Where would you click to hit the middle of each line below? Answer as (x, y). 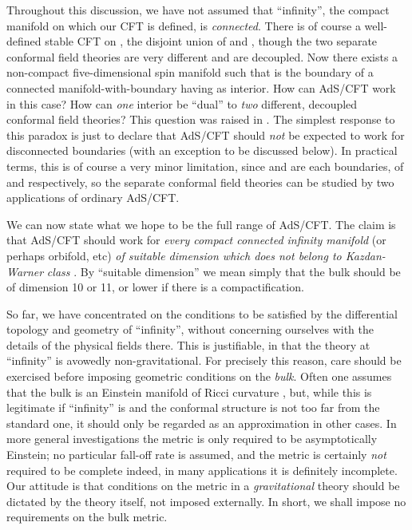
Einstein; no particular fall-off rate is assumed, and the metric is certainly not (196, 455)
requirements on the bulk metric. (87, 517)
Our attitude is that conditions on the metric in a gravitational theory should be (203, 486)
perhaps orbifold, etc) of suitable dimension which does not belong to (174, 255)
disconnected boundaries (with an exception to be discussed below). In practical (202, 150)
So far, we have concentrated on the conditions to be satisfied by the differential (202, 313)
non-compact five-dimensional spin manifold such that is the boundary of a (190, 72)
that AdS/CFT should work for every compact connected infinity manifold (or (196, 240)
